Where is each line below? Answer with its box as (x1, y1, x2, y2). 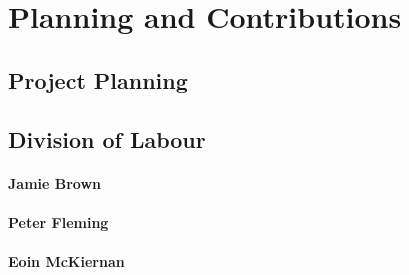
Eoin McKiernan (8, 250, 125, 271)
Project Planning (8, 64, 188, 95)
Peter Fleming (8, 211, 109, 232)
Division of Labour (8, 123, 206, 154)
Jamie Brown (8, 172, 102, 193)
